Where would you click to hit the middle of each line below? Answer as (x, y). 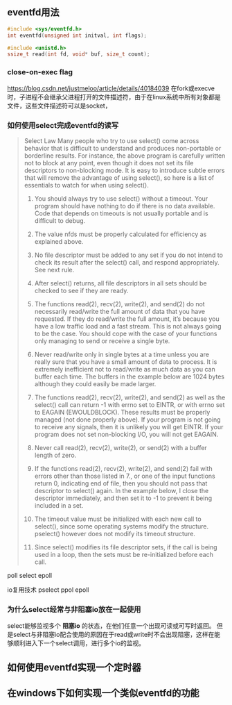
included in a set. (59, 505)
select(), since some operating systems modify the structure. (122, 526)
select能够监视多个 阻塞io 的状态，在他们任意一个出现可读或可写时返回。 (111, 626)
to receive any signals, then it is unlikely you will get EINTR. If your (129, 426)
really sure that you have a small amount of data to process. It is (126, 362)
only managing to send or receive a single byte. (102, 341)
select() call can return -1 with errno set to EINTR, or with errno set (130, 404)
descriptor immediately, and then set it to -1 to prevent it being (123, 498)
